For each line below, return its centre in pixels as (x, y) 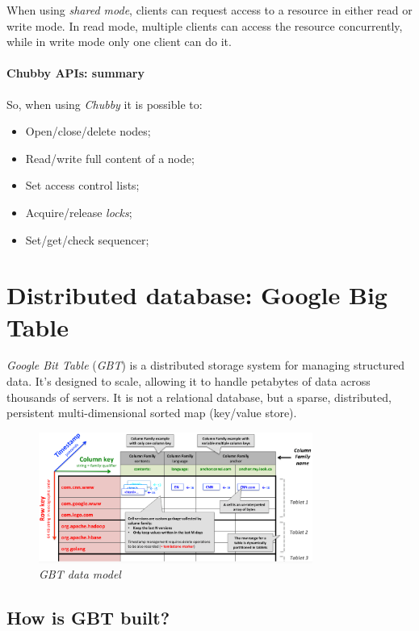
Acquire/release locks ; (79, 212)
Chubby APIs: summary (75, 73)
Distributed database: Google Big (197, 295)
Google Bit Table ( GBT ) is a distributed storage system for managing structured (206, 365)
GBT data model (80, 574)
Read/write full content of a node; (110, 158)
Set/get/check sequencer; (87, 239)
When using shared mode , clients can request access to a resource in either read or (209, 10)
